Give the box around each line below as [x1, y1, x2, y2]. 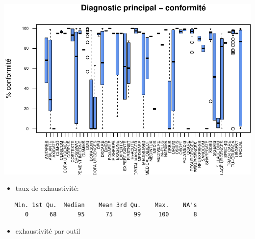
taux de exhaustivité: [15, 183, 79, 193]
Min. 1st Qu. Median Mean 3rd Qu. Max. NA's [14, 201, 197, 209]
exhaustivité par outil [15, 226, 80, 236]
